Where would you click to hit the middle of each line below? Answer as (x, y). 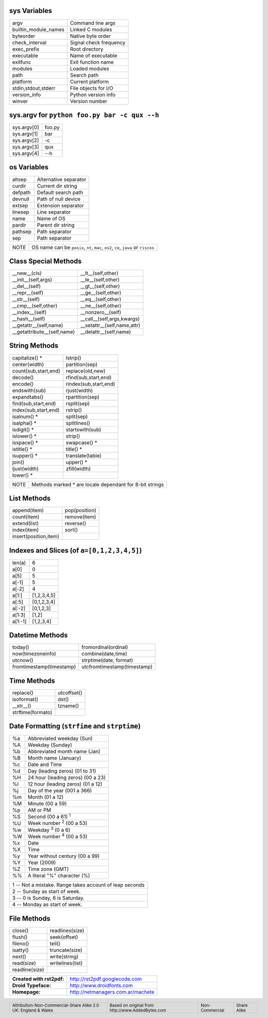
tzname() (68, 706)
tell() (55, 944)
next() (19, 956)
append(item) (28, 510)
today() (21, 647)
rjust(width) (79, 390)
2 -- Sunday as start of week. (46, 891)
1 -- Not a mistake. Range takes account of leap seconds (78, 885)
